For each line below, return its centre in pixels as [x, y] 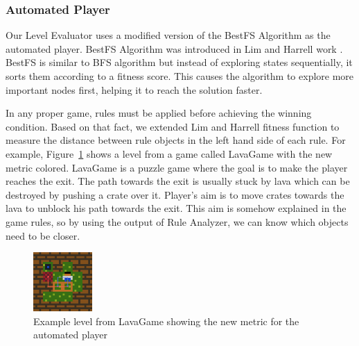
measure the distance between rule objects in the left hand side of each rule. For [176, 140]
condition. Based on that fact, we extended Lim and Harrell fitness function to [173, 126]
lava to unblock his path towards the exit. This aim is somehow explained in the [176, 208]
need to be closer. [43, 235]
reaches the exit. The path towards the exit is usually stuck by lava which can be [178, 181]
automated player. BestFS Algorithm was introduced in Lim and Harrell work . [174, 48]
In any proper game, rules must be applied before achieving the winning [159, 113]
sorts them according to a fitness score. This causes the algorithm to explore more [180, 76]
